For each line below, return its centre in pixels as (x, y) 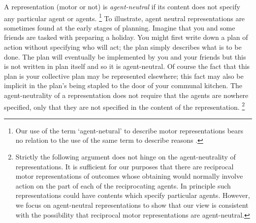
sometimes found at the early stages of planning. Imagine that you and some (120, 27)
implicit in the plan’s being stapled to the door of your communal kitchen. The (123, 85)
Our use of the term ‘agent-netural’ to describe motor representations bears (129, 130)
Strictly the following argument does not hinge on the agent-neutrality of (126, 157)
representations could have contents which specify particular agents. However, (133, 195)
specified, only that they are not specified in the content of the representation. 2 (125, 106)
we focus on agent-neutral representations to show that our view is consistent (132, 205)
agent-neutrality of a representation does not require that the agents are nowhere (126, 95)
